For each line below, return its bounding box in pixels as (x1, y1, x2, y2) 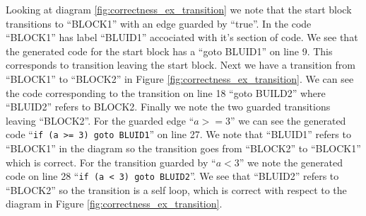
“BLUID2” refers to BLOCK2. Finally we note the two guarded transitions (6, 99, 331, 114)
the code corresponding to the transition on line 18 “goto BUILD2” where (6, 85, 326, 100)
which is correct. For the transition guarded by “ (6, 154, 216, 169)
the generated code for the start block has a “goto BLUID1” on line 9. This (6, 43, 333, 58)
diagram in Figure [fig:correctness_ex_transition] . (6, 196, 223, 211)
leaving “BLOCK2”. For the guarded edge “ (6, 113, 194, 127)
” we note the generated (239, 154, 343, 169)
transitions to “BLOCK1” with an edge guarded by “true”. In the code (6, 16, 312, 30)
